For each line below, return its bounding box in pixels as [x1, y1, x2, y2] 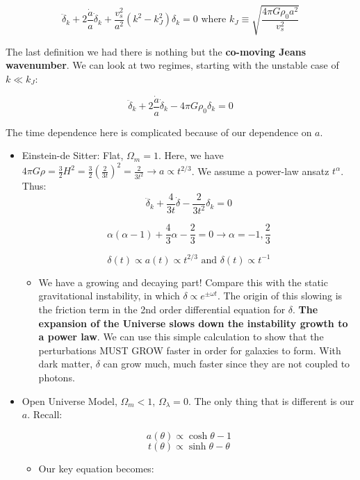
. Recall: [27, 407, 63, 422]
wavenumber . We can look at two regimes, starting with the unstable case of [6, 58, 339, 72]
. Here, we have [158, 148, 224, 163]
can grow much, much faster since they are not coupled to [103, 356, 350, 371]
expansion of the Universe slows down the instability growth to [38, 315, 348, 330]
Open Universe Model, [22, 393, 117, 408]
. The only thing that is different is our [188, 393, 354, 408]
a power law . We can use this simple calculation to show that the [38, 329, 324, 344]
